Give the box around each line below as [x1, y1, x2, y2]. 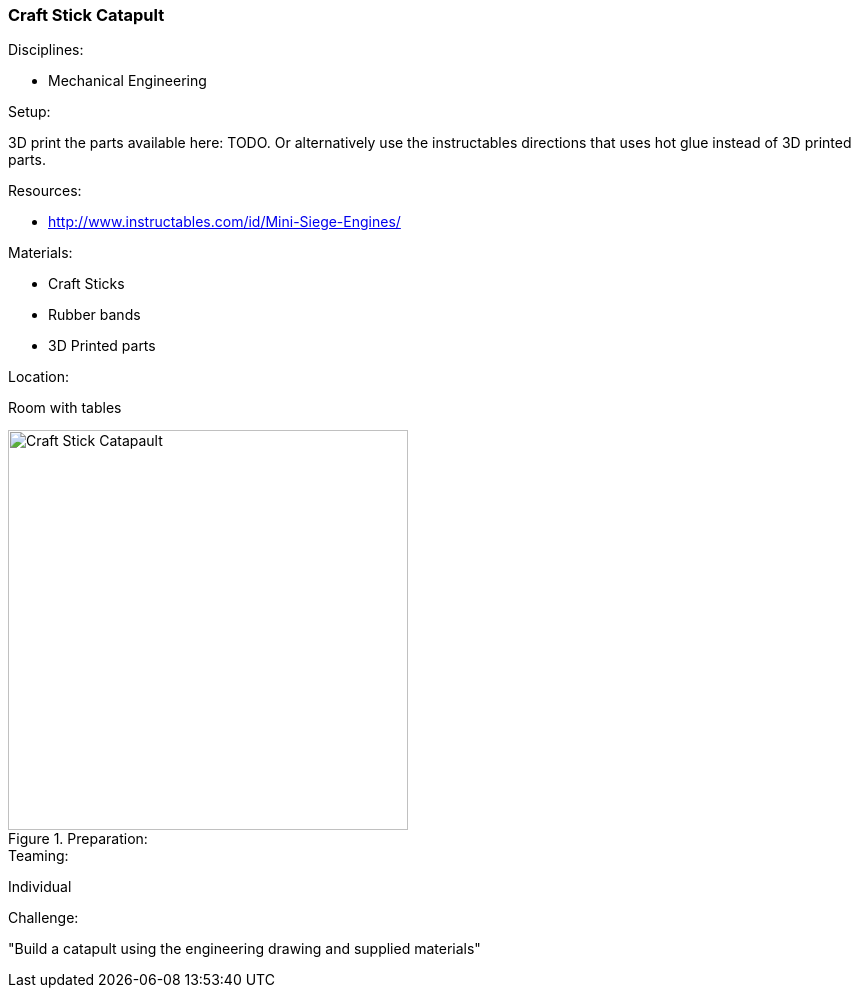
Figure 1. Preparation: [8, 830, 148, 848]
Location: [8, 368, 69, 386]
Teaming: [8, 847, 69, 865]
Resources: [8, 182, 82, 200]
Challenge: [8, 909, 79, 927]
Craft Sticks [48, 275, 125, 293]
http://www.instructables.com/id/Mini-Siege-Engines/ [48, 213, 401, 231]
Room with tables [8, 399, 122, 417]
